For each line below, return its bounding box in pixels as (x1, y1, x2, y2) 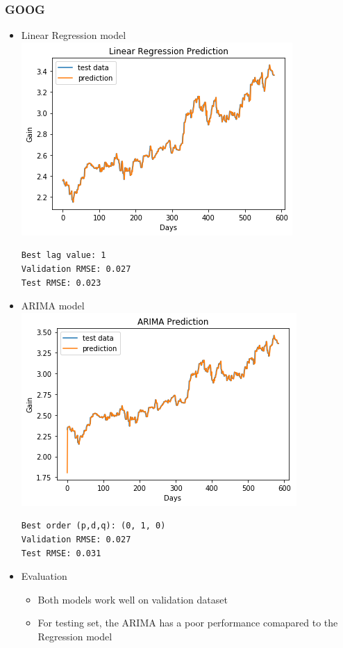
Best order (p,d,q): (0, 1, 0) (21, 521, 166, 531)
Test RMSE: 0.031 (21, 548, 101, 558)
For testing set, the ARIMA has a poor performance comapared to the (37, 615, 338, 630)
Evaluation (21, 569, 67, 583)
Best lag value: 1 (21, 250, 106, 261)
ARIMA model (21, 298, 85, 313)
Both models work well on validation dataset (37, 592, 228, 606)
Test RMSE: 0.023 (21, 277, 101, 288)
